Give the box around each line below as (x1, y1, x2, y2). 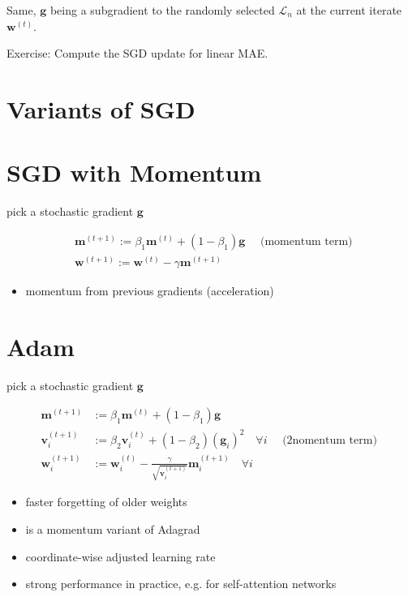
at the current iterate (296, 2, 402, 18)
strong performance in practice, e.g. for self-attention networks (25, 575, 337, 592)
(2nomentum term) (282, 434, 377, 446)
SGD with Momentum (6, 156, 262, 189)
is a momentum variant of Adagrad (25, 520, 200, 537)
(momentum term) (260, 235, 353, 247)
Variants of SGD (6, 92, 195, 125)
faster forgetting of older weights (25, 493, 187, 510)
